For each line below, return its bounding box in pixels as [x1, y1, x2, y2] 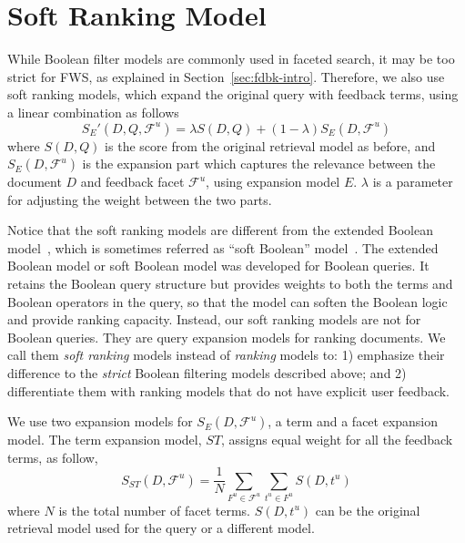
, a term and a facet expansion [268, 412, 439, 431]
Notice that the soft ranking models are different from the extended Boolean [7, 220, 433, 240]
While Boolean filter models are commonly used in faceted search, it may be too [7, 49, 455, 68]
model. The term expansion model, [7, 430, 202, 449]
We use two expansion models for [7, 412, 193, 431]
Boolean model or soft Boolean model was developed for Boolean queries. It [7, 256, 430, 275]
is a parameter [372, 172, 453, 191]
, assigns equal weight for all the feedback [221, 430, 453, 449]
